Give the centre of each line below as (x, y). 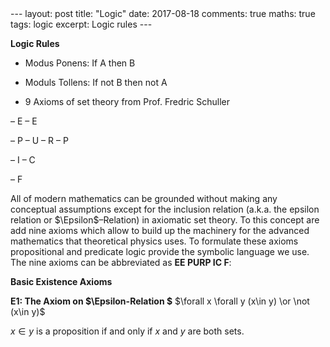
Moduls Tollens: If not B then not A (96, 82)
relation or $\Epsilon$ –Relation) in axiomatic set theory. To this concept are (165, 220)
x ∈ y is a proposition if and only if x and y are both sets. (127, 331)
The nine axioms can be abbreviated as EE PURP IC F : (121, 262)
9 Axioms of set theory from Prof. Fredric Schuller (127, 101)
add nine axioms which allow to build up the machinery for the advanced (160, 230)
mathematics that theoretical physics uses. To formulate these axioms (154, 241)
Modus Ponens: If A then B (80, 63)
